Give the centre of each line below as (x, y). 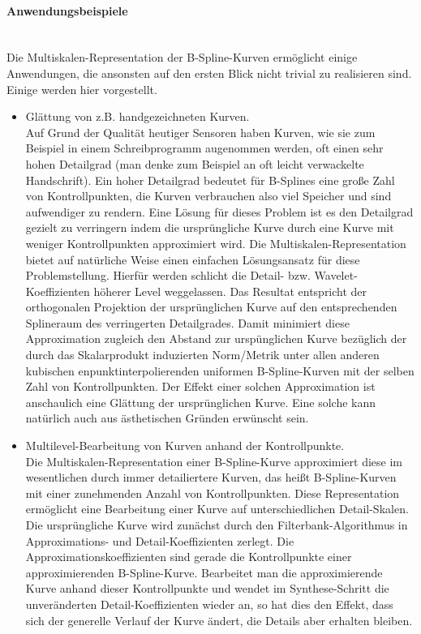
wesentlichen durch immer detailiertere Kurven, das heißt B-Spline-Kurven (211, 477)
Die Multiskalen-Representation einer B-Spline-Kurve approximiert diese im (214, 461)
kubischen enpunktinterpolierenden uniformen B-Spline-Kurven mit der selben (220, 370)
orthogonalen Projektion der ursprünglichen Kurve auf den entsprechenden (211, 307)
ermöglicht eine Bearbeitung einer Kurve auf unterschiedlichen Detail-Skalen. (217, 509)
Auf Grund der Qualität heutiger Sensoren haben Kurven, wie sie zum (200, 132)
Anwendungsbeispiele (67, 10)
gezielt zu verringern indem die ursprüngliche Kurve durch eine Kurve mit (210, 227)
